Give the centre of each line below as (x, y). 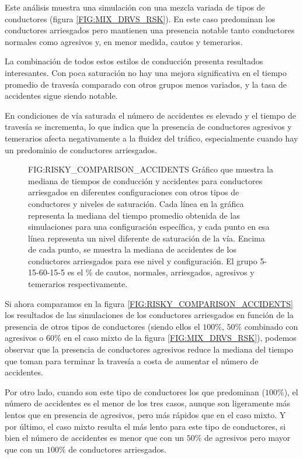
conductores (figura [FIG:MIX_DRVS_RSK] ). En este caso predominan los (140, 18)
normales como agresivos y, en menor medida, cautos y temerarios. (124, 41)
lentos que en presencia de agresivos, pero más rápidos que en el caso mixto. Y (145, 415)
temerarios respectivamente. (78, 284)
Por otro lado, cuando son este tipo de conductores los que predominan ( (135, 391)
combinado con (271, 326)
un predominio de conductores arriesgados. (81, 149)
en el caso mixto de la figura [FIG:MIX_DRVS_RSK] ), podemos (180, 338)
